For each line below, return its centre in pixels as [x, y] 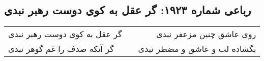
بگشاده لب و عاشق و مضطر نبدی [197, 49]
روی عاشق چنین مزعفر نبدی [206, 34]
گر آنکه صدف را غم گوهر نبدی [61, 49]
